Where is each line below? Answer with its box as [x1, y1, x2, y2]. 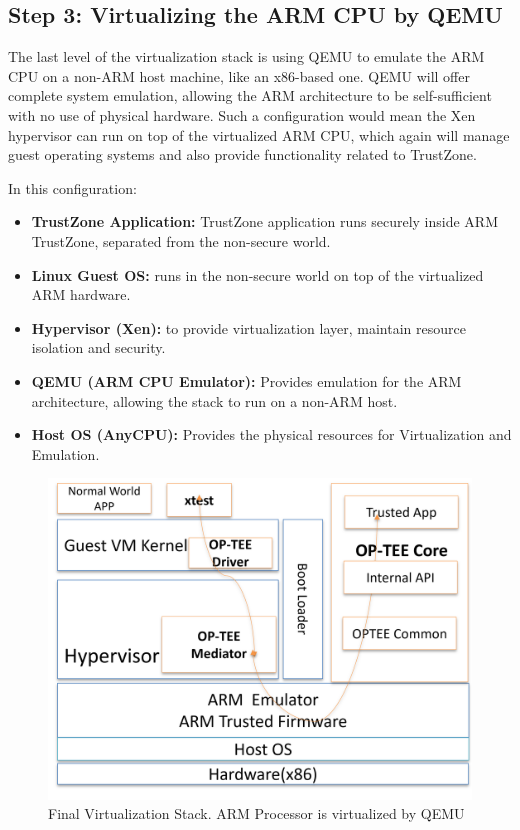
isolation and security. [31, 337, 166, 358]
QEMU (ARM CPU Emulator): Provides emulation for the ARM [31, 370, 462, 391]
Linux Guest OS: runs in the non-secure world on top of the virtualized [31, 264, 484, 285]
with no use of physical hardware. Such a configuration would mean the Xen [8, 104, 476, 125]
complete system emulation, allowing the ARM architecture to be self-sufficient [8, 85, 492, 106]
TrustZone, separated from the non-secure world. [31, 230, 331, 251]
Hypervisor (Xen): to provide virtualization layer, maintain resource [31, 317, 466, 338]
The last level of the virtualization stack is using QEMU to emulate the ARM [8, 46, 485, 67]
